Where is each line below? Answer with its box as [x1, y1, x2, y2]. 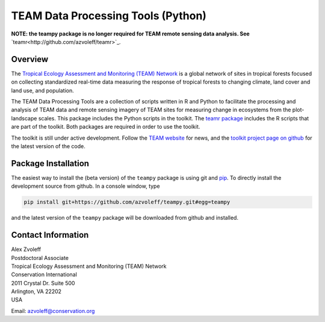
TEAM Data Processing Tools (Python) [11, 9, 207, 22]
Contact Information [11, 230, 89, 240]
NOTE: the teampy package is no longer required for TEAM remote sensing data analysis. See [11, 30, 250, 37]
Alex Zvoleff [11, 246, 42, 253]
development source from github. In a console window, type [11, 182, 160, 190]
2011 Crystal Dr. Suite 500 [11, 279, 75, 286]
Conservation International [11, 271, 78, 278]
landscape [11, 114, 37, 122]
